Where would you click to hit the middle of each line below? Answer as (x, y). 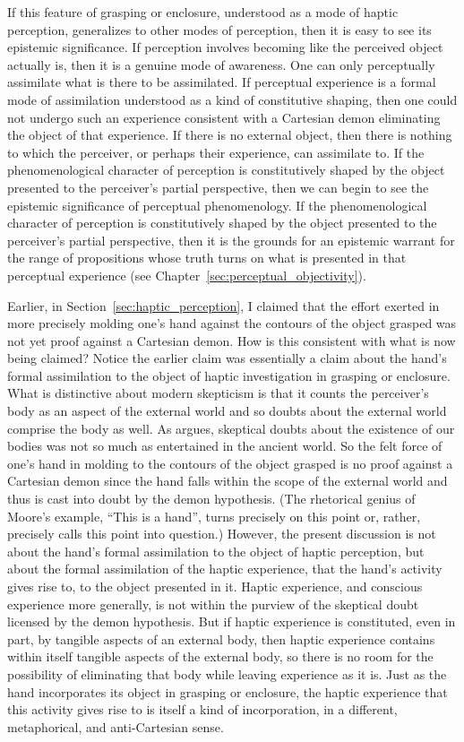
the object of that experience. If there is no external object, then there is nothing (230, 135)
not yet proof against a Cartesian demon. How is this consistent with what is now (232, 340)
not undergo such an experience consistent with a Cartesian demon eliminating (224, 117)
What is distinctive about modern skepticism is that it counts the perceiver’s (218, 393)
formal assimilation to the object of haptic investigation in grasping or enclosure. (229, 375)
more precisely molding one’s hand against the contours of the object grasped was (232, 323)
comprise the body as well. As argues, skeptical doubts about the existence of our (231, 428)
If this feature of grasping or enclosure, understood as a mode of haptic (203, 12)
